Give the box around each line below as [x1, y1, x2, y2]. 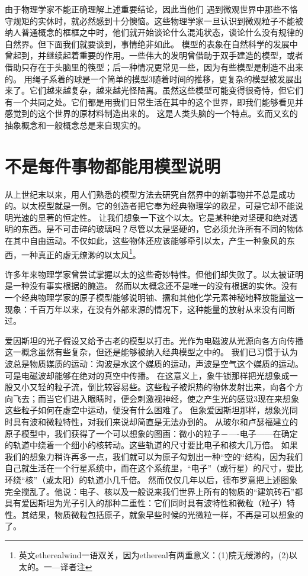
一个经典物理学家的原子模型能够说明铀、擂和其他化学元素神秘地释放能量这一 [5, 291, 303, 304]
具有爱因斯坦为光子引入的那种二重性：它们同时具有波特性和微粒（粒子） [5, 497, 287, 509]
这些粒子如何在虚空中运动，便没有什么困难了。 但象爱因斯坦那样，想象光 [5, 404, 290, 416]
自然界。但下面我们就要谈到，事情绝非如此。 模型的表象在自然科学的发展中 [5, 37, 298, 50]
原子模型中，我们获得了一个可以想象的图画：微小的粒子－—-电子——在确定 [5, 427, 298, 439]
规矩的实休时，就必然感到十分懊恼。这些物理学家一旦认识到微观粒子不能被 [12, 14, 303, 27]
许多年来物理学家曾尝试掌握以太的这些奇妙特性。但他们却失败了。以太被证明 [5, 268, 303, 280]
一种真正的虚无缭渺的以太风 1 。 [21, 246, 141, 260]
